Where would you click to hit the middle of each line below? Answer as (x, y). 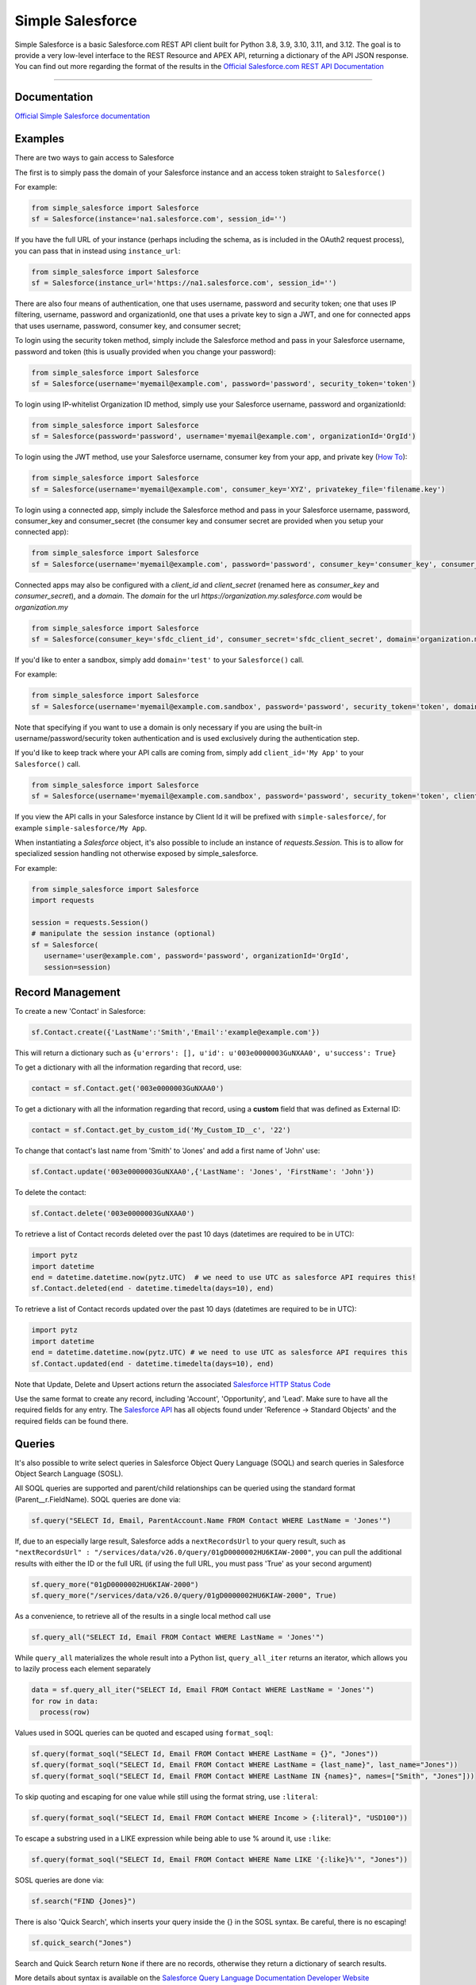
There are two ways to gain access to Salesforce (94, 158)
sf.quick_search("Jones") (82, 1943)
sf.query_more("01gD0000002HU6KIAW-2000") (115, 1584)
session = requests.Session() (90, 922)
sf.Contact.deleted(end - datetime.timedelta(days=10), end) (153, 1289)
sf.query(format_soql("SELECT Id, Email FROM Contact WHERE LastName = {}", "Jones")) (205, 1754)
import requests (63, 900)
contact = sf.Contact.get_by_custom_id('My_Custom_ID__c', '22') (161, 1130)
